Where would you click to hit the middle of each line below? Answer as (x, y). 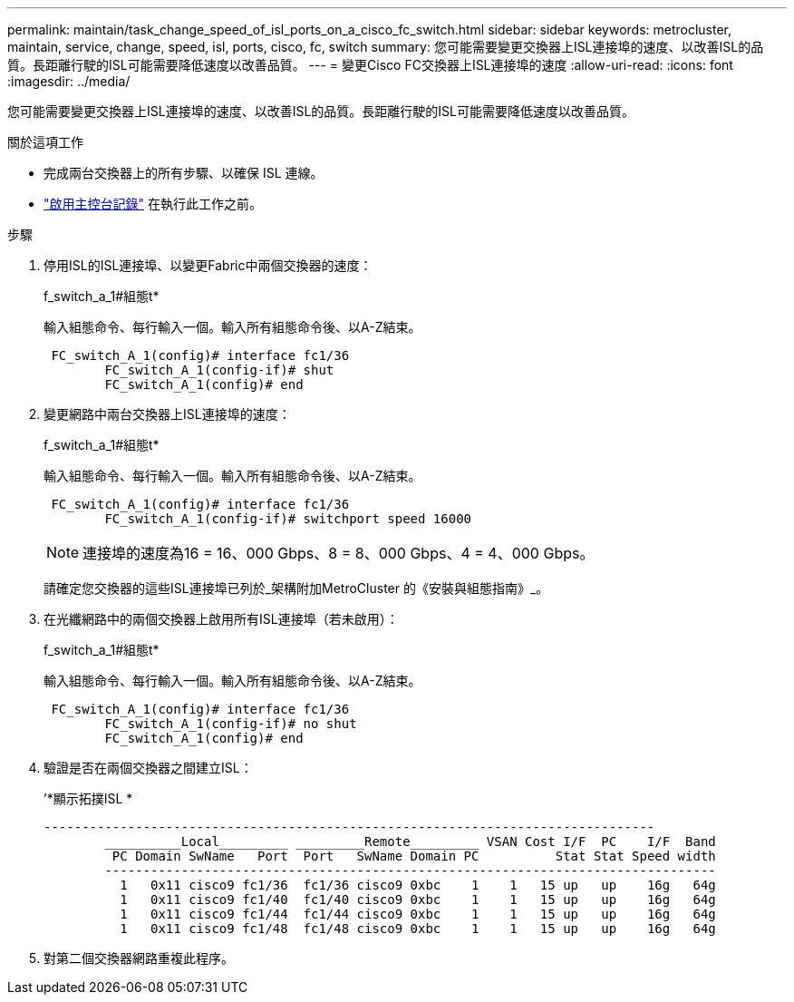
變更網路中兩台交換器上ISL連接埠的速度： (167, 414)
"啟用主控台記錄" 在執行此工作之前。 (153, 204)
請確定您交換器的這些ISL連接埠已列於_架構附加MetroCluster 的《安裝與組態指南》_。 (296, 588)
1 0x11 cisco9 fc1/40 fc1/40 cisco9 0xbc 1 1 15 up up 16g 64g (418, 900)
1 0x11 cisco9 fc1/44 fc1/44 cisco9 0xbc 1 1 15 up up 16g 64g (418, 914)
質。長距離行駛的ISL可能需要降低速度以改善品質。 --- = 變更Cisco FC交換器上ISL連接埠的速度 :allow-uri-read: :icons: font (370, 65)
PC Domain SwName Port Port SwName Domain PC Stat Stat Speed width (414, 856)
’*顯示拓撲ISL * (88, 798)
